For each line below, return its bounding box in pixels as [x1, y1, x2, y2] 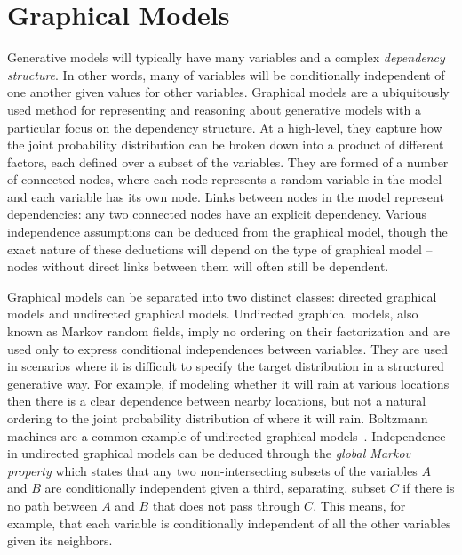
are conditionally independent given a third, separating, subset [44, 479, 386, 497]
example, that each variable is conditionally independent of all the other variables [7, 513, 451, 532]
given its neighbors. [7, 531, 113, 550]
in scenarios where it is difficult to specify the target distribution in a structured [7, 357, 444, 375]
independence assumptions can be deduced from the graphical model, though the [7, 222, 448, 241]
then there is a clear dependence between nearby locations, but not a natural [7, 391, 426, 410]
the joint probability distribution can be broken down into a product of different [7, 135, 444, 154]
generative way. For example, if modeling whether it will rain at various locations [7, 374, 450, 392]
